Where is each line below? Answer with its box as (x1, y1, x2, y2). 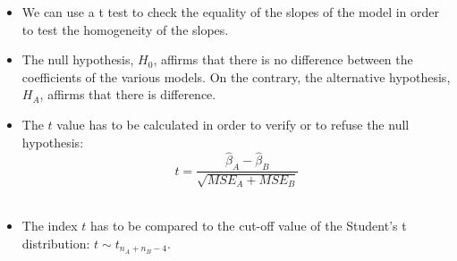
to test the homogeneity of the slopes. (21, 20, 229, 38)
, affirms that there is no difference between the (153, 50, 413, 69)
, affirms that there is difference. (39, 85, 216, 104)
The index (21, 216, 78, 235)
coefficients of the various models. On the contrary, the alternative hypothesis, (21, 67, 451, 86)
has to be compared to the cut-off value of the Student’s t (90, 216, 407, 235)
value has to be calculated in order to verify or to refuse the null (56, 114, 410, 133)
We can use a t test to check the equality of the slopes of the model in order (21, 3, 440, 21)
